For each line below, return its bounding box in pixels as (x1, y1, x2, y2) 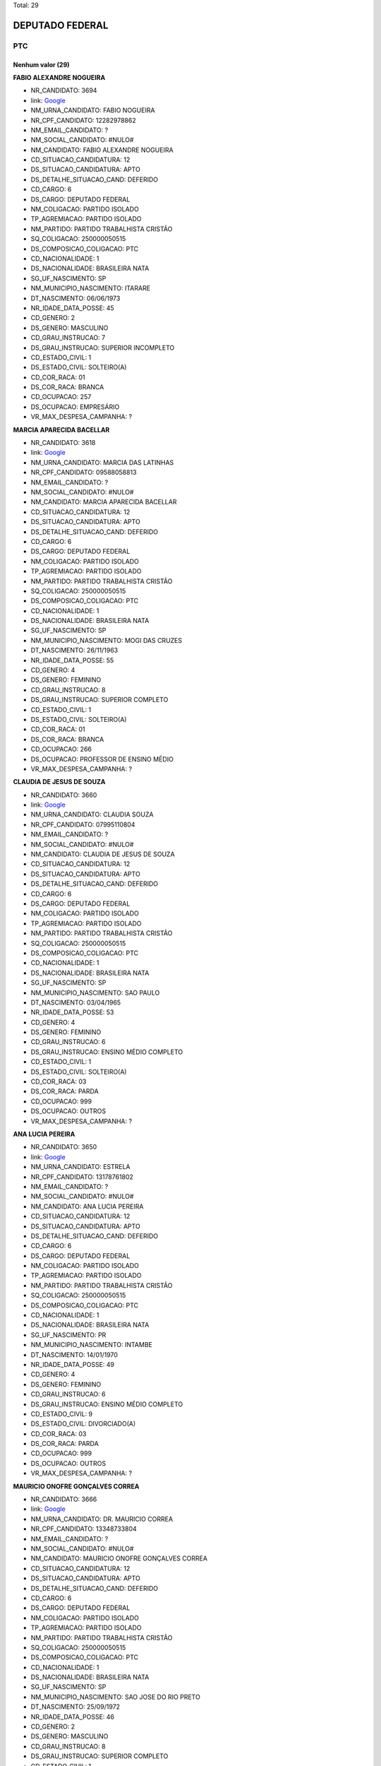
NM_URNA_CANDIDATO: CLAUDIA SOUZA (30, 810, 154, 819)
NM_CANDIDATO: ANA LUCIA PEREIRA (30, 1202, 144, 1211)
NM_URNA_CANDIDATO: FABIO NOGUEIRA (30, 106, 155, 114)
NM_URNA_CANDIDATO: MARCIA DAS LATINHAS (30, 458, 174, 466)
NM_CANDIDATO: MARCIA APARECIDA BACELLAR (30, 498, 177, 506)
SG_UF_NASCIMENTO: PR (30, 1330, 107, 1339)
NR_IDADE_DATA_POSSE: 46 (30, 1712, 115, 1721)
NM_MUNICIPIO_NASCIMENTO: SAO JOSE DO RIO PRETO (30, 1693, 200, 1701)
